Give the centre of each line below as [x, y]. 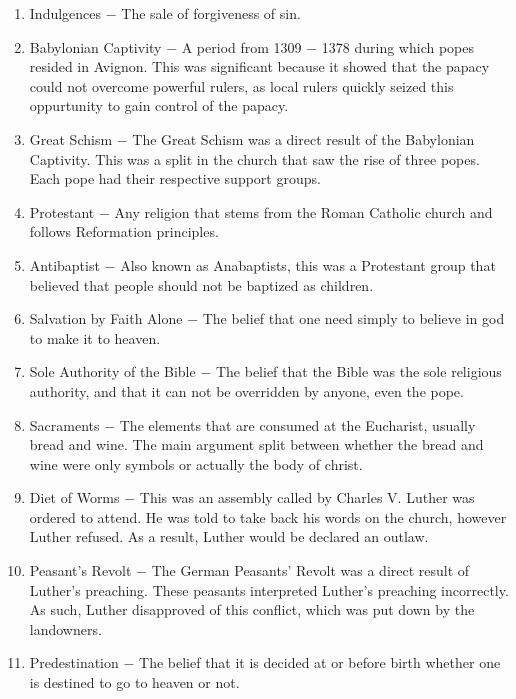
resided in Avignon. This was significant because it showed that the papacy [259, 66]
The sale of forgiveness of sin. [211, 13]
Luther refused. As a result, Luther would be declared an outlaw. [229, 536]
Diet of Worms [74, 497]
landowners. [65, 628]
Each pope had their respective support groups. [175, 178]
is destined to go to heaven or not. [134, 682]
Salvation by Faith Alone [106, 318]
